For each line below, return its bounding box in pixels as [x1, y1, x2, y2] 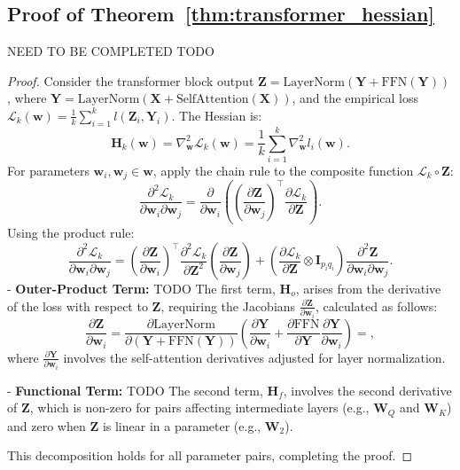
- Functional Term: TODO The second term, [7, 380, 263, 399]
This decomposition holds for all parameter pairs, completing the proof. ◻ [7, 446, 413, 465]
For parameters [7, 161, 90, 179]
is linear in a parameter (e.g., [102, 416, 261, 435]
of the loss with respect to [7, 296, 148, 315]
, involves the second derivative [283, 380, 452, 399]
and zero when [7, 416, 86, 435]
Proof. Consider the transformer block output [7, 71, 254, 90]
